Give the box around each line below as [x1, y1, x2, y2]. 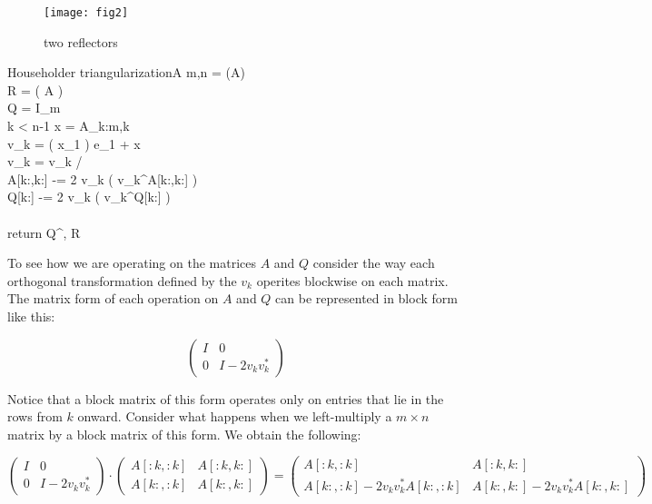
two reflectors [44, 32, 118, 51]
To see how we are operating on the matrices [7, 253, 256, 272]
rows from [7, 407, 63, 426]
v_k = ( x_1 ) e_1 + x [7, 133, 141, 153]
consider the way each [312, 253, 435, 272]
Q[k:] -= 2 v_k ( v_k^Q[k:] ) [7, 187, 171, 206]
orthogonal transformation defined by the [7, 271, 237, 290]
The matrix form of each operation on [7, 289, 219, 308]
